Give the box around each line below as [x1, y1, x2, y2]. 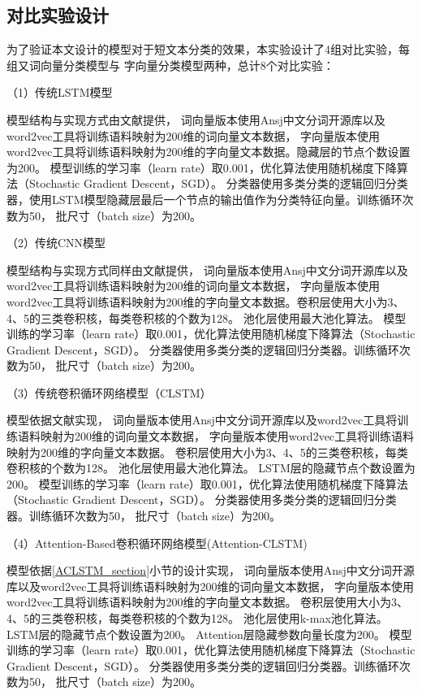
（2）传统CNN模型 [6, 234, 106, 251]
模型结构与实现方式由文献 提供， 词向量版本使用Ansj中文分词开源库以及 [6, 111, 385, 128]
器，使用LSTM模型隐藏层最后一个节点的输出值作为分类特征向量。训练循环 [6, 190, 403, 207]
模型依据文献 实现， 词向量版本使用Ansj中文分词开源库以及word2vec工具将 [6, 411, 398, 428]
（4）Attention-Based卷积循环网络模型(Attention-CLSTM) [6, 534, 308, 551]
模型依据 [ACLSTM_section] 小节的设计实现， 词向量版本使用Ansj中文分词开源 [6, 562, 415, 579]
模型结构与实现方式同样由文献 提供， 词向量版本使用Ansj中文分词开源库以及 [6, 261, 408, 278]
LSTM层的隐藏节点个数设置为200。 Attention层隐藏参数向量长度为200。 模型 [6, 625, 412, 642]
